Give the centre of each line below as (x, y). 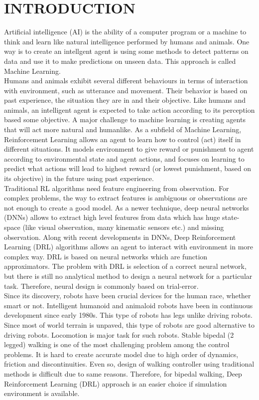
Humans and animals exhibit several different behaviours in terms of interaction (126, 81)
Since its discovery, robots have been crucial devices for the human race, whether (128, 296)
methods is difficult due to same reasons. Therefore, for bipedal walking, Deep (123, 373)
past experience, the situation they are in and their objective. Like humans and (125, 100)
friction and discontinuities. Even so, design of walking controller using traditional (129, 364)
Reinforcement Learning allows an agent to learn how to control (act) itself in (123, 139)
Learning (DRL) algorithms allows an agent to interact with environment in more (129, 247)
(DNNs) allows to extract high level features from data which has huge (112, 217)
